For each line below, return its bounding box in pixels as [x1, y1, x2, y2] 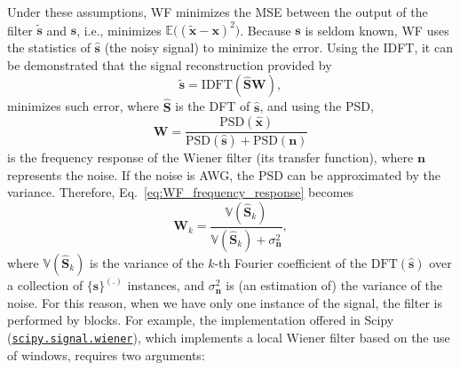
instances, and [127, 276, 204, 295]
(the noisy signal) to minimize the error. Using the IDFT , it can [104, 38, 453, 57]
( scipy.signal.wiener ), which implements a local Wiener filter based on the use [7, 327, 450, 346]
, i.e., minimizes [76, 20, 162, 39]
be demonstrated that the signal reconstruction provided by [7, 55, 332, 74]
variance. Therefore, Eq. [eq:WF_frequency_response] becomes [7, 183, 354, 201]
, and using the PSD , [259, 97, 374, 115]
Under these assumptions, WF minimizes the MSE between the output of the [7, 3, 428, 20]
